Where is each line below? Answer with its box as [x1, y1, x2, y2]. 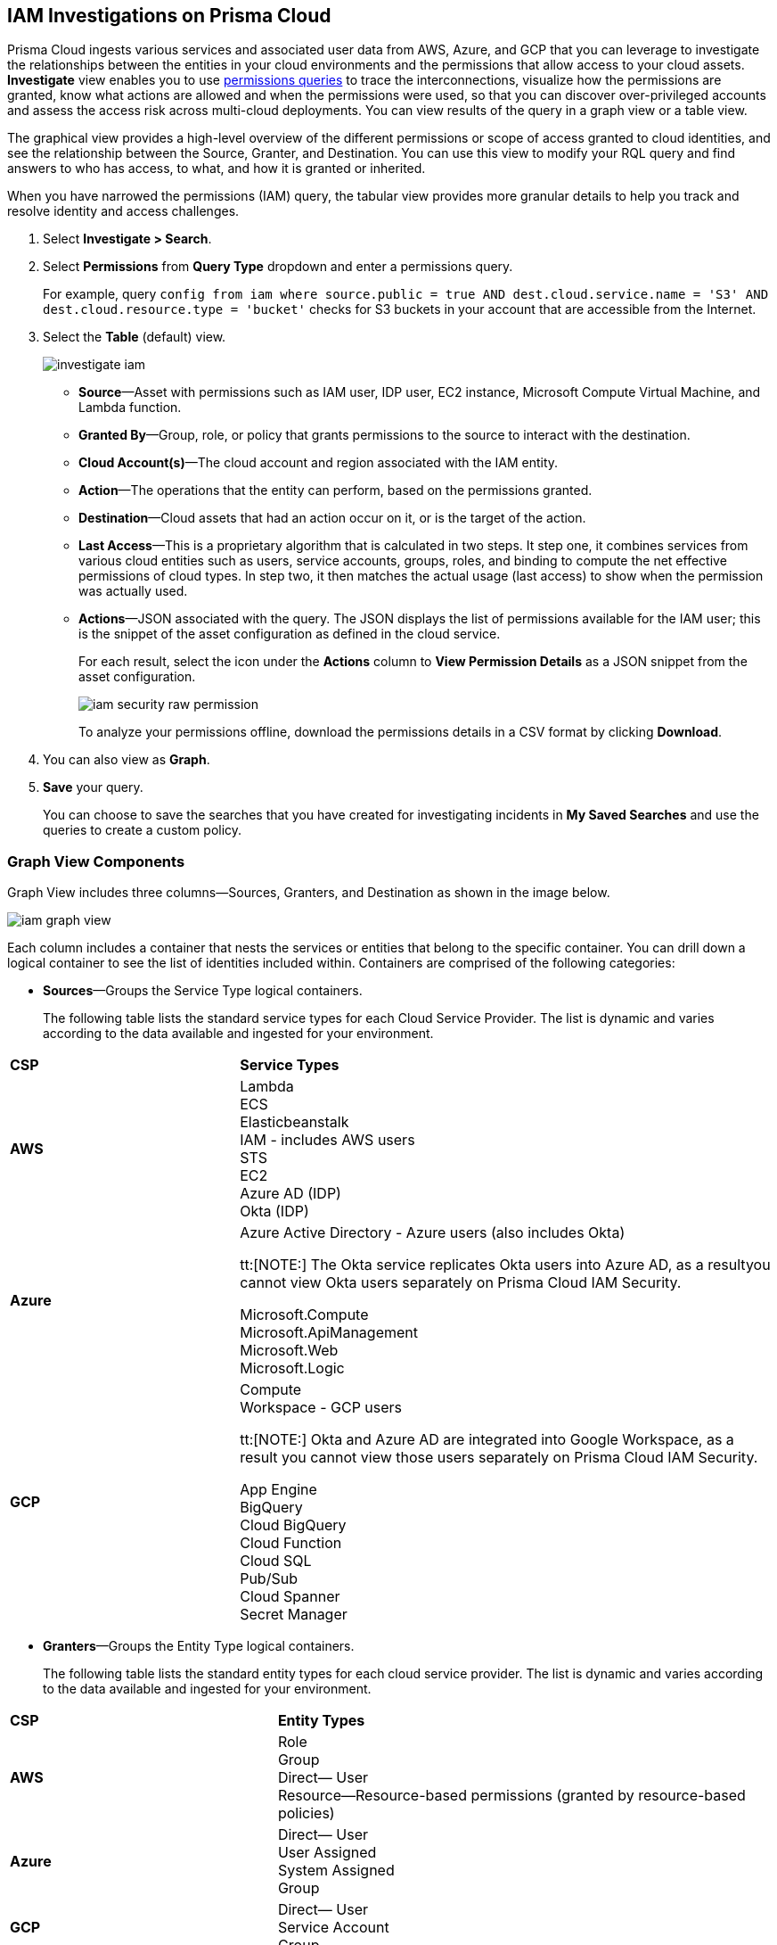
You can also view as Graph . [43, 752, 210, 768]
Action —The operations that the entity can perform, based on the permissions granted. [78, 482, 593, 499]
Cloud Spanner [240, 1587, 340, 1606]
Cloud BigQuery [240, 1516, 347, 1535]
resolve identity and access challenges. [7, 203, 240, 219]
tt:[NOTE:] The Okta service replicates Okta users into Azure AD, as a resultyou [240, 1256, 771, 1274]
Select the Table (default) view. [43, 329, 226, 345]
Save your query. [43, 779, 143, 795]
